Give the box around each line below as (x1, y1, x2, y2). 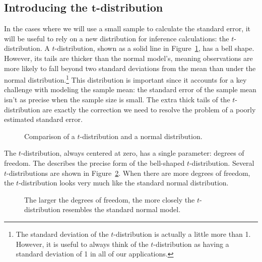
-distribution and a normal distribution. (80, 130, 203, 141)
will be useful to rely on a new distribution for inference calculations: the (4, 33, 229, 43)
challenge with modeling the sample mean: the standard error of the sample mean (4, 84, 256, 95)
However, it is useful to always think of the (16, 238, 149, 249)
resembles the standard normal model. (62, 204, 181, 215)
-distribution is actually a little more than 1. (113, 228, 251, 239)
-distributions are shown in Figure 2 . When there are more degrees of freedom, (7, 167, 250, 178)
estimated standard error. (4, 114, 83, 124)
